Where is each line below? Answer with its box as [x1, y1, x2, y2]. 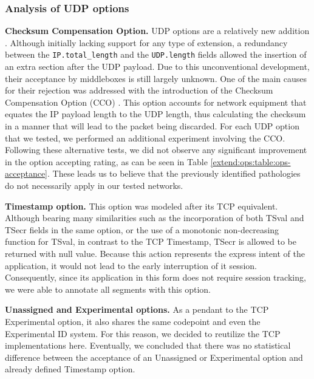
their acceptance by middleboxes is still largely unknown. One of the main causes [5, 72, 307, 84]
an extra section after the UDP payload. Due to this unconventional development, [5, 60, 310, 73]
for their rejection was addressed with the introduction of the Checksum [5, 84, 273, 97]
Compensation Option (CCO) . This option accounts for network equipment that [5, 95, 307, 108]
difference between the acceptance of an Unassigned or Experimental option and [5, 350, 303, 363]
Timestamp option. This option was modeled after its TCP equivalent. [5, 199, 278, 212]
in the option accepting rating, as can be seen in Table [5, 155, 208, 168]
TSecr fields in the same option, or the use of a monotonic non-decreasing [5, 223, 279, 236]
